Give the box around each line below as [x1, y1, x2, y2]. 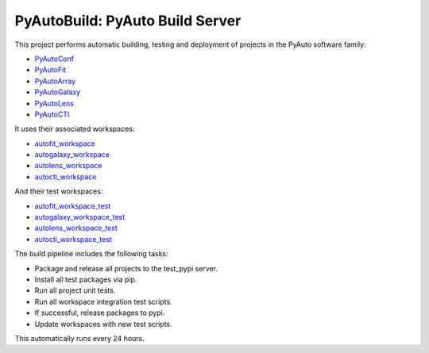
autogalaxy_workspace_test [34, 213, 126, 222]
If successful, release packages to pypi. [34, 308, 165, 317]
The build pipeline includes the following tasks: [14, 249, 168, 259]
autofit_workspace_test [34, 201, 111, 210]
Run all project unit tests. [34, 286, 116, 295]
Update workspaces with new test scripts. [34, 319, 172, 328]
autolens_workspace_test [34, 223, 118, 233]
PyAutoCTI [34, 109, 70, 119]
